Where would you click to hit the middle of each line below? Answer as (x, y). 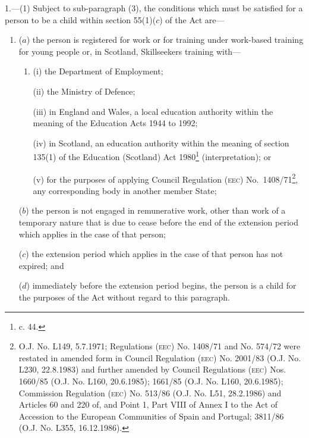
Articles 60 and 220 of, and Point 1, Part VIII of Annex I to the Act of (148, 404)
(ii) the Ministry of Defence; (84, 91)
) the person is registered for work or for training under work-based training (165, 40)
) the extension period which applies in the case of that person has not (154, 254)
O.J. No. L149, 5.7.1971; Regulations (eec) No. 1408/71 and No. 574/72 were (160, 346)
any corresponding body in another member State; (125, 190)
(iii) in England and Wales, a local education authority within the (153, 111)
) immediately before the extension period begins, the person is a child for (161, 285)
